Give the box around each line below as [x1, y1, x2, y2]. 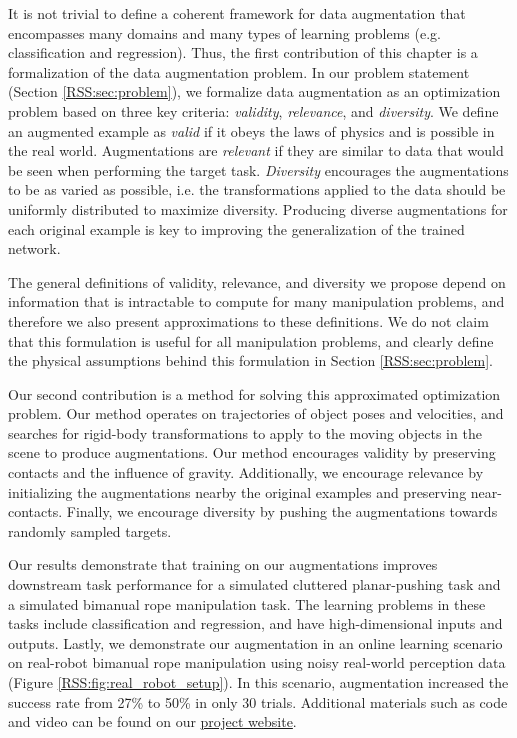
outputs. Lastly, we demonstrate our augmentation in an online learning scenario [8, 632, 503, 653]
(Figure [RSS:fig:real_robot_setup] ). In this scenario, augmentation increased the [8, 672, 509, 692]
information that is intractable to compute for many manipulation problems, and [8, 291, 505, 312]
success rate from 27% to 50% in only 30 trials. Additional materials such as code [8, 691, 508, 712]
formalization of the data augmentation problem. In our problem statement [8, 61, 470, 82]
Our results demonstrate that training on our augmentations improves [8, 554, 438, 575]
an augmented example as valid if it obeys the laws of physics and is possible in [8, 120, 495, 141]
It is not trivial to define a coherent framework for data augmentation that [8, 3, 466, 23]
